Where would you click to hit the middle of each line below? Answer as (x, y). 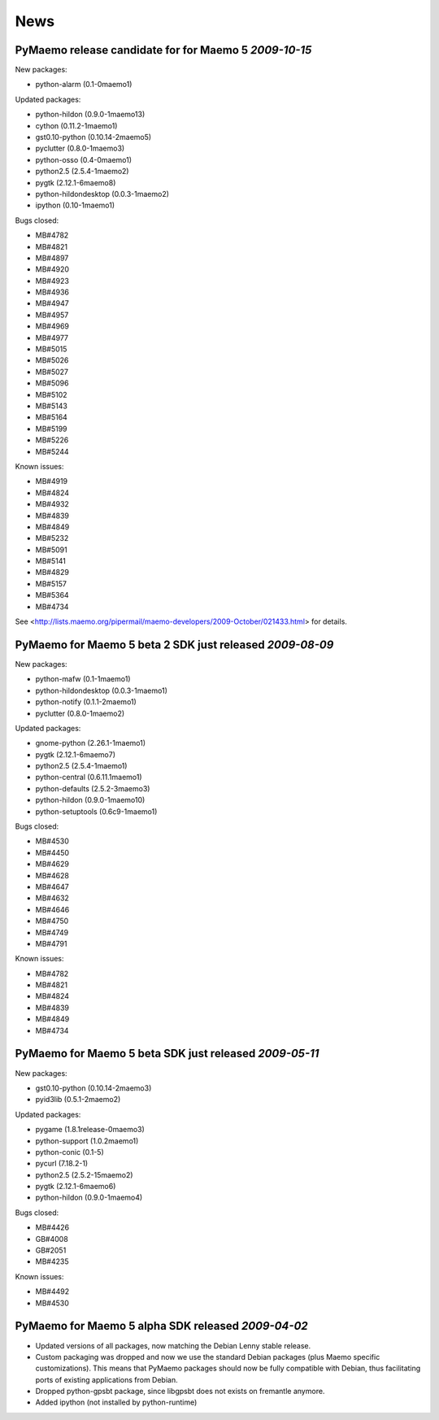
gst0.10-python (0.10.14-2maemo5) (93, 137)
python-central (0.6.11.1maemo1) (89, 778)
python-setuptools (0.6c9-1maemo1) (96, 811)
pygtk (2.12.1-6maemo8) (76, 182)
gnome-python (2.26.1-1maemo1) (91, 743)
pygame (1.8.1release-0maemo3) (90, 1130)
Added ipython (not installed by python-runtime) (116, 1402)
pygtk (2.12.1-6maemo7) (75, 754)
